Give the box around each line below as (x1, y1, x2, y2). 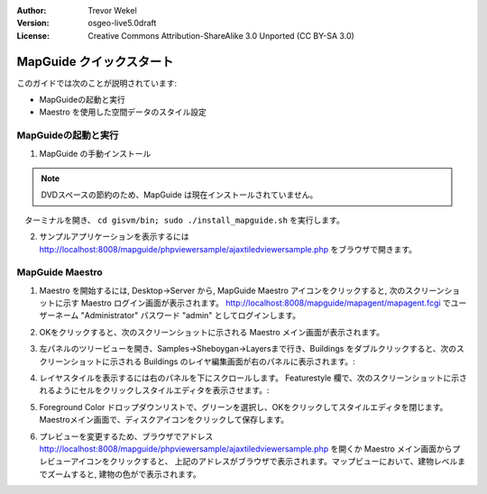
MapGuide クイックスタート (16, 54, 174, 69)
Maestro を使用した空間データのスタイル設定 (39, 106, 207, 117)
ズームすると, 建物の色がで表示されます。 (46, 469, 202, 480)
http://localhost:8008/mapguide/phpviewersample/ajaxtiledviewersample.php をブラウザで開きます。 (39, 243, 418, 254)
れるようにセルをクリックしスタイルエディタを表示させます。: (39, 385, 270, 396)
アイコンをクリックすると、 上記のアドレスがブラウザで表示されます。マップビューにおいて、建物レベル (70, 456, 458, 467)
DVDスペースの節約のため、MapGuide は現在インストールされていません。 (41, 189, 318, 200)
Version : (16, 18, 50, 29)
